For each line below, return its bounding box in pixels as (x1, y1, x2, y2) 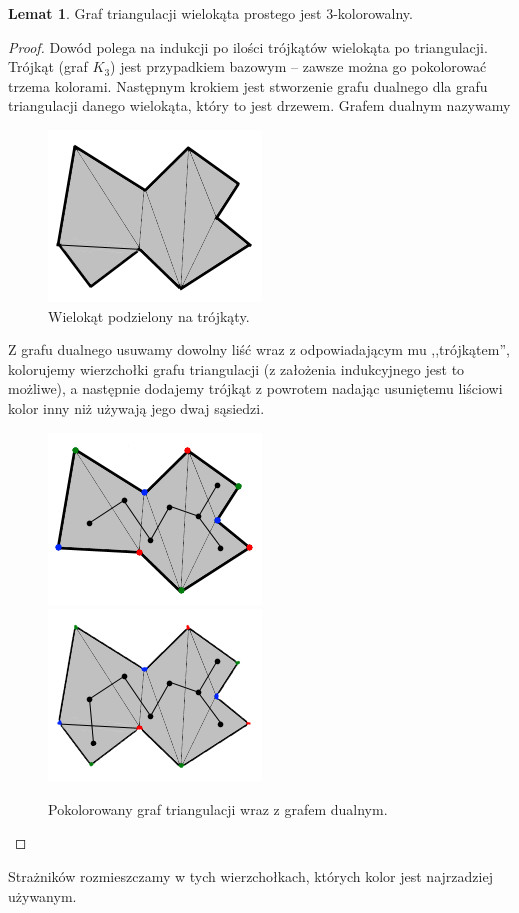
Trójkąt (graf (8, 56, 88, 77)
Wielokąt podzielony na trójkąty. (48, 305, 250, 326)
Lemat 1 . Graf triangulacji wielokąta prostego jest (8, 3, 322, 23)
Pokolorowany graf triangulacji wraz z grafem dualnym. (48, 798, 388, 819)
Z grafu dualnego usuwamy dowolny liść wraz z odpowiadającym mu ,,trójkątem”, (8, 339, 510, 360)
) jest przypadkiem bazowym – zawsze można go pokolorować (110, 56, 487, 77)
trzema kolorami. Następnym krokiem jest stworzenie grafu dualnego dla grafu (8, 75, 488, 96)
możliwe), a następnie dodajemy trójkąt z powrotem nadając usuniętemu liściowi (8, 378, 503, 399)
